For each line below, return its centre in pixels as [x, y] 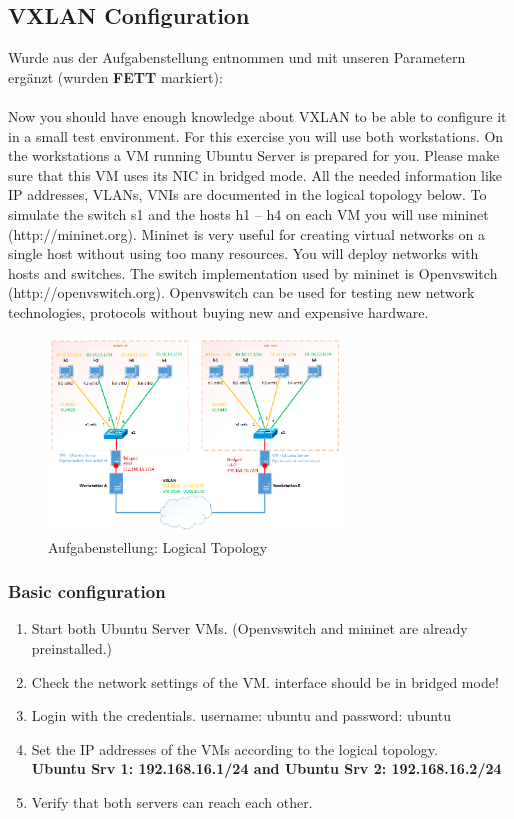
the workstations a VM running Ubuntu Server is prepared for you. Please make [254, 155]
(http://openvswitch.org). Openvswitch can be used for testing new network [241, 292]
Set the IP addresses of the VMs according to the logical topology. [234, 748]
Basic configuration [87, 591]
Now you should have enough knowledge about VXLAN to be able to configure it [257, 115]
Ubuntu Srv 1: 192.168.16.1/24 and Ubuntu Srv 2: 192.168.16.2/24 [266, 768]
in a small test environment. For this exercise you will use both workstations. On [256, 135]
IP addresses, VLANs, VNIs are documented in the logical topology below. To [247, 194]
